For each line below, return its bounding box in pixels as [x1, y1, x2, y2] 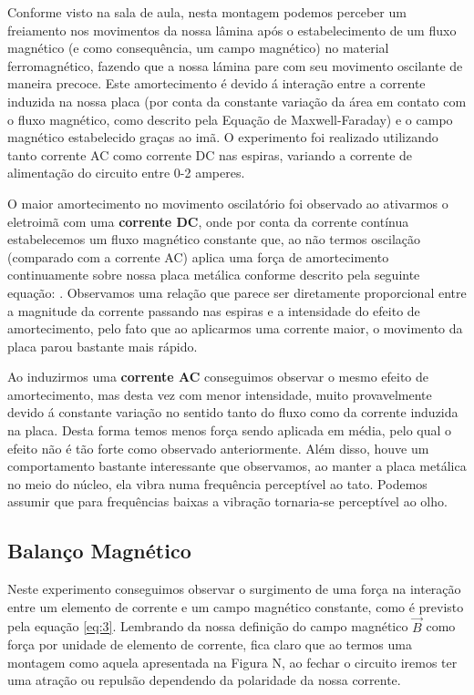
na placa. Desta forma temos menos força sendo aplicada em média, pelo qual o [7, 421, 452, 440]
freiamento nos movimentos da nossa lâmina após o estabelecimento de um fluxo [7, 20, 457, 39]
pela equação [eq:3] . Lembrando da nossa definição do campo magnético [7, 617, 408, 636]
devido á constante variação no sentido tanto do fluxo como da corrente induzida [7, 403, 459, 422]
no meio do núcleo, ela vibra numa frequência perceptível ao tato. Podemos [7, 474, 428, 493]
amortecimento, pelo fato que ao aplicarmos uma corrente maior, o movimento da [7, 319, 463, 338]
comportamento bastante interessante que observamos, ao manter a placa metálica [7, 456, 467, 475]
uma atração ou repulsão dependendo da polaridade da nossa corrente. [7, 670, 401, 690]
